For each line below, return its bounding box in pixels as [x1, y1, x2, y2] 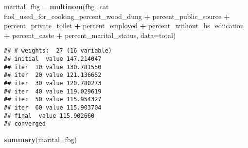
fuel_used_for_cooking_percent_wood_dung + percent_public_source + [4, 11, 230, 21]
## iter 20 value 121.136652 [4, 72, 102, 79]
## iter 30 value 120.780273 [4, 80, 102, 87]
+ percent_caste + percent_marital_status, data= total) [4, 30, 176, 40]
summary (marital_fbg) [4, 134, 77, 144]
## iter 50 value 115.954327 [4, 96, 102, 103]
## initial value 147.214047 [4, 55, 102, 63]
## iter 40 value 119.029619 [4, 88, 102, 95]
